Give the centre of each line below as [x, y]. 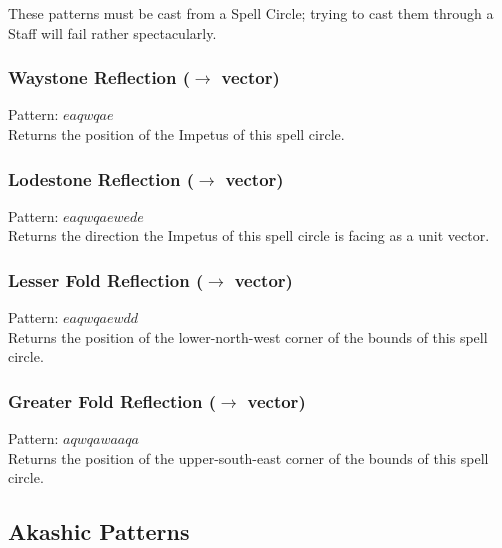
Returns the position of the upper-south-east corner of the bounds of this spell [248, 457]
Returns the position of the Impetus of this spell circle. [176, 134]
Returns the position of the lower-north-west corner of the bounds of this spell [248, 336]
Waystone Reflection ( [99, 77]
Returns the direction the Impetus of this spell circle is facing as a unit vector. [249, 235]
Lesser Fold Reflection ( [106, 279]
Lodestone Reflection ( [101, 178]
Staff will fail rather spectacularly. [112, 32]
